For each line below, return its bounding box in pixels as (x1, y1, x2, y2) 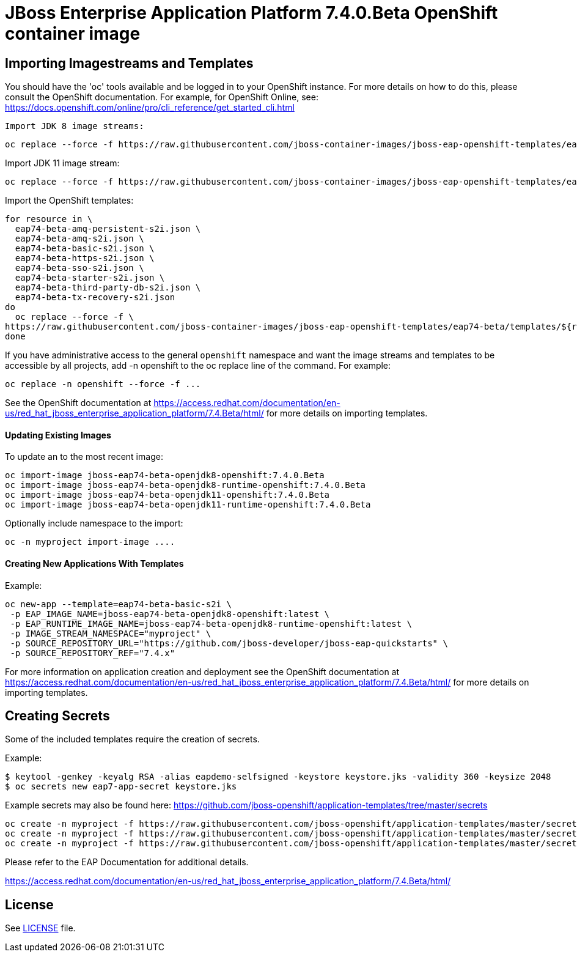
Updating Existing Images (5, 429, 111, 440)
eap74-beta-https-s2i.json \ (15, 253, 155, 264)
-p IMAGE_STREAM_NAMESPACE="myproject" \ (10, 628, 211, 638)
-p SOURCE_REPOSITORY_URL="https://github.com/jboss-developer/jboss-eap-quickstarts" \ (10, 638, 448, 648)
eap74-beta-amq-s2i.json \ (15, 234, 144, 244)
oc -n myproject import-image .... (5, 537, 175, 547)
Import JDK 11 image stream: (5, 158, 120, 169)
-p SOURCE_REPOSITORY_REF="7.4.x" (10, 648, 175, 658)
